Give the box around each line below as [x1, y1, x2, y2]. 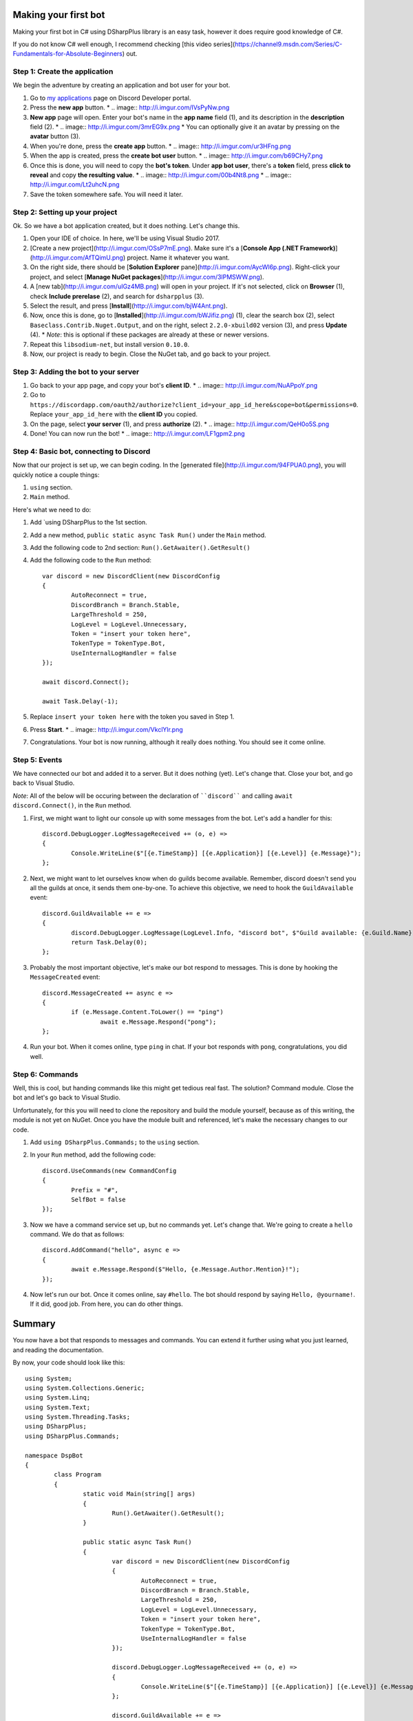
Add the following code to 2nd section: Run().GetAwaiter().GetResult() [30, 543, 251, 551]
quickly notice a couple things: [12, 470, 100, 478]
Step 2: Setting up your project [12, 207, 118, 217]
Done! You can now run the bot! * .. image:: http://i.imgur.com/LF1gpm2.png [30, 430, 245, 438]
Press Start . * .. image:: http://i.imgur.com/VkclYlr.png [30, 725, 184, 733]
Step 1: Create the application [12, 67, 114, 76]
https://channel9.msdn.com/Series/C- [234, 40, 343, 48]
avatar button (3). [30, 132, 81, 140]
